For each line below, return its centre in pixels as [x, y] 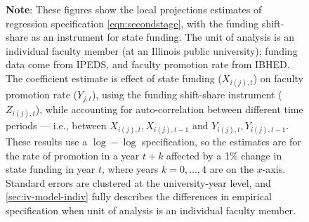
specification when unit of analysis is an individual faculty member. [151, 210]
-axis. [274, 169]
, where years [130, 169]
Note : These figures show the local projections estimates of [134, 9]
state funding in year [51, 169]
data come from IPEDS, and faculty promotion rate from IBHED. [148, 64]
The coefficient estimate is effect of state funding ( [114, 78]
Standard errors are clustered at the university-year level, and [138, 182]
